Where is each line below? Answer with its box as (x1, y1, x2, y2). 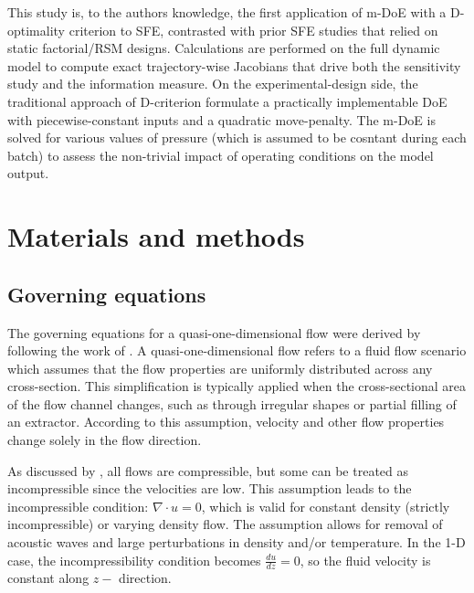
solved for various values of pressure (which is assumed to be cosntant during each (7, 128, 467, 147)
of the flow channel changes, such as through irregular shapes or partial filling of (7, 394, 457, 413)
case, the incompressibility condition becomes (7, 550, 261, 569)
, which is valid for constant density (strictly (201, 496, 450, 515)
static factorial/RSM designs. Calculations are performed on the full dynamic (7, 38, 440, 58)
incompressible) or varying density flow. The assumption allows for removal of (7, 514, 443, 534)
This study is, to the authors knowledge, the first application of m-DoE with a (7, 3, 447, 21)
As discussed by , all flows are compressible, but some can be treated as (7, 461, 409, 480)
